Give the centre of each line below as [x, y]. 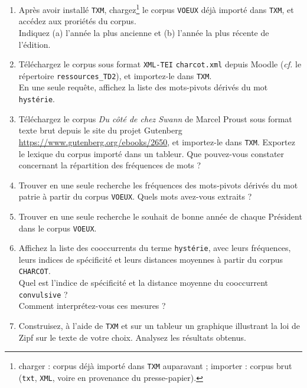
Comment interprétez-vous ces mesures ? [92, 306]
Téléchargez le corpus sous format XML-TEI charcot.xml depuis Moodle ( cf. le [160, 64]
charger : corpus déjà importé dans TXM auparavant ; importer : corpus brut [155, 366]
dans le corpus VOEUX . [58, 228]
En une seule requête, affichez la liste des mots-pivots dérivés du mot [143, 87]
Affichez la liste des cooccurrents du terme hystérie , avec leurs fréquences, [155, 248]
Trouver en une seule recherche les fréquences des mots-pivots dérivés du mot [158, 185]
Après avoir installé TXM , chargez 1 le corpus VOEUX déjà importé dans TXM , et [156, 9]
